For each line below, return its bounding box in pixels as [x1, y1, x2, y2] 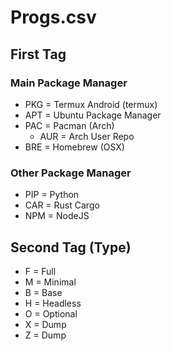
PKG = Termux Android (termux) [24, 98, 158, 110]
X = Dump [24, 318, 67, 330]
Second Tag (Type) [10, 239, 132, 256]
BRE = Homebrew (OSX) [24, 141, 125, 153]
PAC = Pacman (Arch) [24, 119, 115, 131]
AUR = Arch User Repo [39, 130, 135, 142]
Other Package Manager [10, 166, 132, 180]
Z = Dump [24, 329, 67, 341]
